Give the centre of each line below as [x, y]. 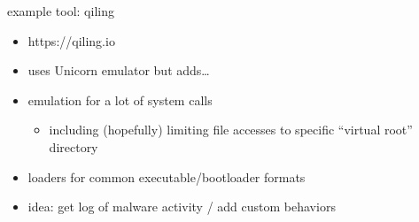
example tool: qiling [61, 11]
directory [74, 146]
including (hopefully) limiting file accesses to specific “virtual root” [231, 130]
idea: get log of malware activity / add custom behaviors [182, 207]
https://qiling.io [71, 40]
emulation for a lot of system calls [120, 100]
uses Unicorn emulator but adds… [119, 70]
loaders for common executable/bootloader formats [167, 176]
